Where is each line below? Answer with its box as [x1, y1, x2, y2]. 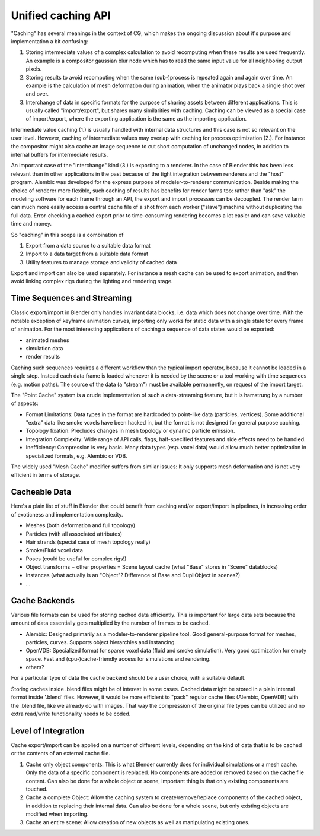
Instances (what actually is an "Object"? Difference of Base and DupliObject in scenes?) [25, 572, 241, 579]
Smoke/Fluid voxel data [25, 547, 83, 554]
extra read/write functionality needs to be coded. [11, 710, 131, 718]
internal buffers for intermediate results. [11, 151, 108, 159]
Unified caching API [11, 9, 111, 22]
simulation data [25, 344, 63, 351]
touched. [25, 786, 48, 793]
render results [25, 353, 60, 360]
